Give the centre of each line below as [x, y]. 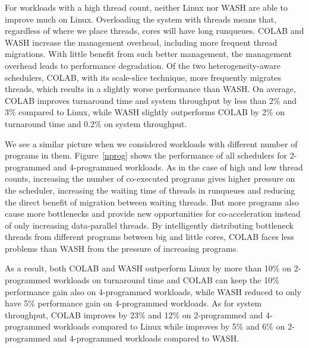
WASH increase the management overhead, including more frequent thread [141, 42]
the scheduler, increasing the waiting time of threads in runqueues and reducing [150, 190]
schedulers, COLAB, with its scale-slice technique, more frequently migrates [143, 77]
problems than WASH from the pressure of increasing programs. [122, 248]
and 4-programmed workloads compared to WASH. [146, 338]
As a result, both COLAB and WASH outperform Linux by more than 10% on [148, 268]
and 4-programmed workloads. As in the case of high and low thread [178, 167]
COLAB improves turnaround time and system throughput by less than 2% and [151, 100]
